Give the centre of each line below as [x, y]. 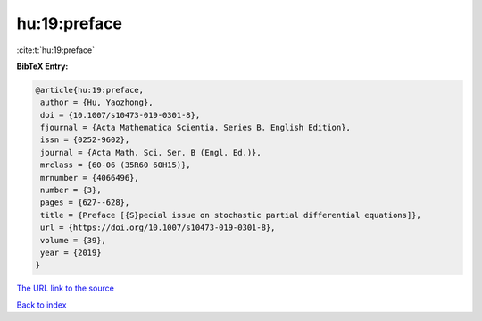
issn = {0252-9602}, [85, 140]
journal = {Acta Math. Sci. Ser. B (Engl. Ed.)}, [151, 152]
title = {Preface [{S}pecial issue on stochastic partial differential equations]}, [231, 215]
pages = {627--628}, [85, 203]
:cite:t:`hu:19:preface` [56, 50]
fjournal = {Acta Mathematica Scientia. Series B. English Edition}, [196, 128]
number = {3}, [71, 190]
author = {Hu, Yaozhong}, [97, 102]
